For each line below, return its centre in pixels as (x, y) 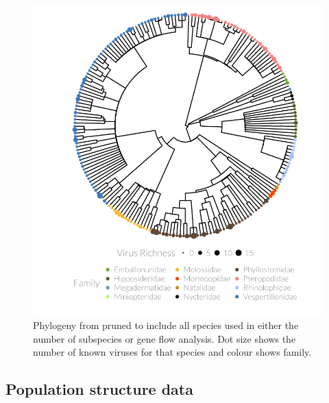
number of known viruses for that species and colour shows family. (172, 352)
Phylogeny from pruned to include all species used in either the (166, 325)
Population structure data (99, 389)
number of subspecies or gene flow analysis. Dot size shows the (164, 338)
